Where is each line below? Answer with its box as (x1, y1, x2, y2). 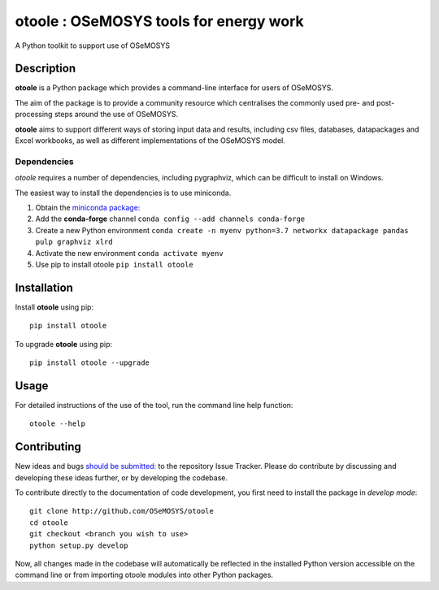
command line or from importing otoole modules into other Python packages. (15, 570, 274, 580)
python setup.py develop (29, 540, 128, 550)
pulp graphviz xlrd (35, 237, 113, 247)
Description (15, 62, 76, 76)
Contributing (15, 440, 81, 454)
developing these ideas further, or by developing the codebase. (15, 472, 228, 483)
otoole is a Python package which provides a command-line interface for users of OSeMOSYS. (15, 83, 333, 93)
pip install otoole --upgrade (29, 358, 150, 367)
